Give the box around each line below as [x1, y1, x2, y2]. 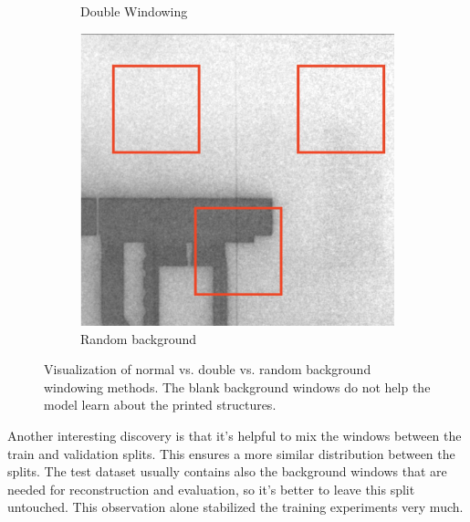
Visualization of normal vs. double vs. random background [44, 360, 371, 379]
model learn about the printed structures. [44, 395, 277, 414]
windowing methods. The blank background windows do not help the [44, 377, 431, 396]
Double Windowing [80, 2, 188, 20]
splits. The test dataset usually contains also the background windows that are [7, 462, 447, 481]
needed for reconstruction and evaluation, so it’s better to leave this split [7, 479, 415, 498]
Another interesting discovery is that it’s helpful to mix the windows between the [7, 426, 462, 445]
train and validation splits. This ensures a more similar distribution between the [7, 444, 455, 463]
